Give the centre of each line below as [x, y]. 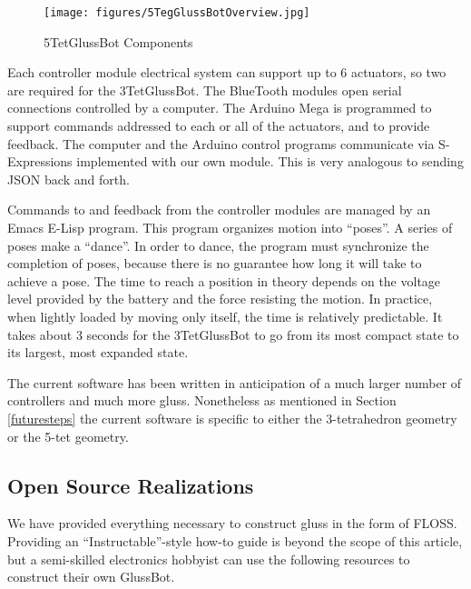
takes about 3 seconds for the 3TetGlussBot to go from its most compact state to [233, 334]
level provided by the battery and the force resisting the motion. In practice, [220, 299]
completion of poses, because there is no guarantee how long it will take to [215, 263]
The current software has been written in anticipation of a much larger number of [235, 382]
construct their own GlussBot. [91, 577]
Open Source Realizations [131, 485]
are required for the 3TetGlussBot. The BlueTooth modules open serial [205, 90]
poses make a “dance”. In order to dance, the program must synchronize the [218, 245]
